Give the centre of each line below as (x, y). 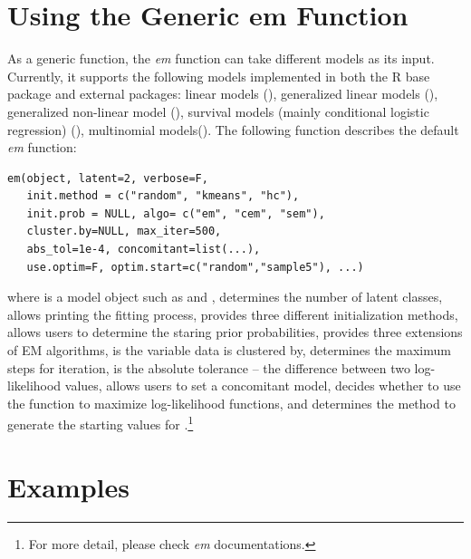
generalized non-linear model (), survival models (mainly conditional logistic (218, 111)
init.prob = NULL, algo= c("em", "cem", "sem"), (176, 213)
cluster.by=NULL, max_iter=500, (124, 231)
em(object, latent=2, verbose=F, (108, 178)
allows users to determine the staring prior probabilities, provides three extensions (235, 332)
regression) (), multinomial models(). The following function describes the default (233, 129)
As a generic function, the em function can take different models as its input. (221, 58)
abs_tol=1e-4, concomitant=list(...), (144, 250)
